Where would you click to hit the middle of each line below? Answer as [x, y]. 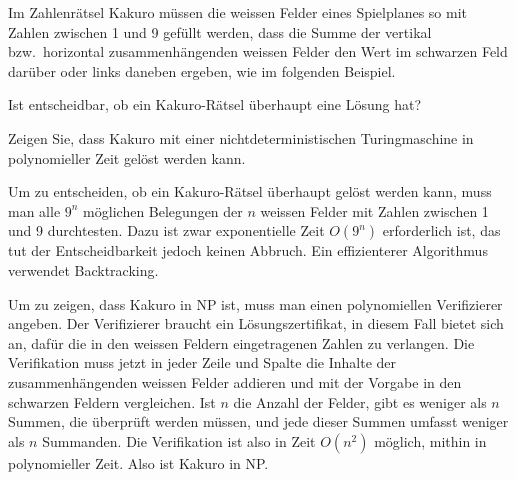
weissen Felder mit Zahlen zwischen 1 [374, 210]
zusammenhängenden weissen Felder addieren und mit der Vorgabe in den [235, 381]
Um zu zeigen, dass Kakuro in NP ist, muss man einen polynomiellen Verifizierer [255, 303]
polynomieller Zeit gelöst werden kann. [127, 157]
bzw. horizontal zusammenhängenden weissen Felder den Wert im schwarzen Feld [258, 51]
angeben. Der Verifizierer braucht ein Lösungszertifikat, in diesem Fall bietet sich [256, 323]
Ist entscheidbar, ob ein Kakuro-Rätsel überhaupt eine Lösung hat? [215, 104]
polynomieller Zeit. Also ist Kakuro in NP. [138, 462]
